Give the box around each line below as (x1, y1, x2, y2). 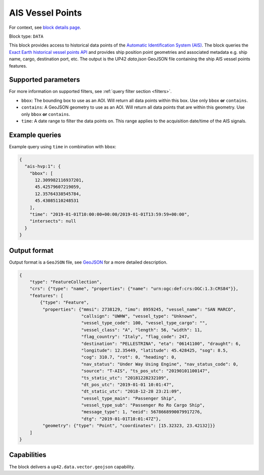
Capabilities (9, 451, 46, 459)
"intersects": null (29, 218, 77, 224)
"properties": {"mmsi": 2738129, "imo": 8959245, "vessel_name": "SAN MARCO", (42, 306, 236, 312)
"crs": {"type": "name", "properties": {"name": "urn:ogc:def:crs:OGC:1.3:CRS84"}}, (29, 286, 239, 292)
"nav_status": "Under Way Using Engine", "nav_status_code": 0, (81, 361, 239, 367)
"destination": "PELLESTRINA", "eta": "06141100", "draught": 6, (81, 340, 242, 346)
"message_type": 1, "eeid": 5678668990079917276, (81, 409, 203, 415)
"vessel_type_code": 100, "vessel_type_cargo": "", (81, 320, 208, 326)
